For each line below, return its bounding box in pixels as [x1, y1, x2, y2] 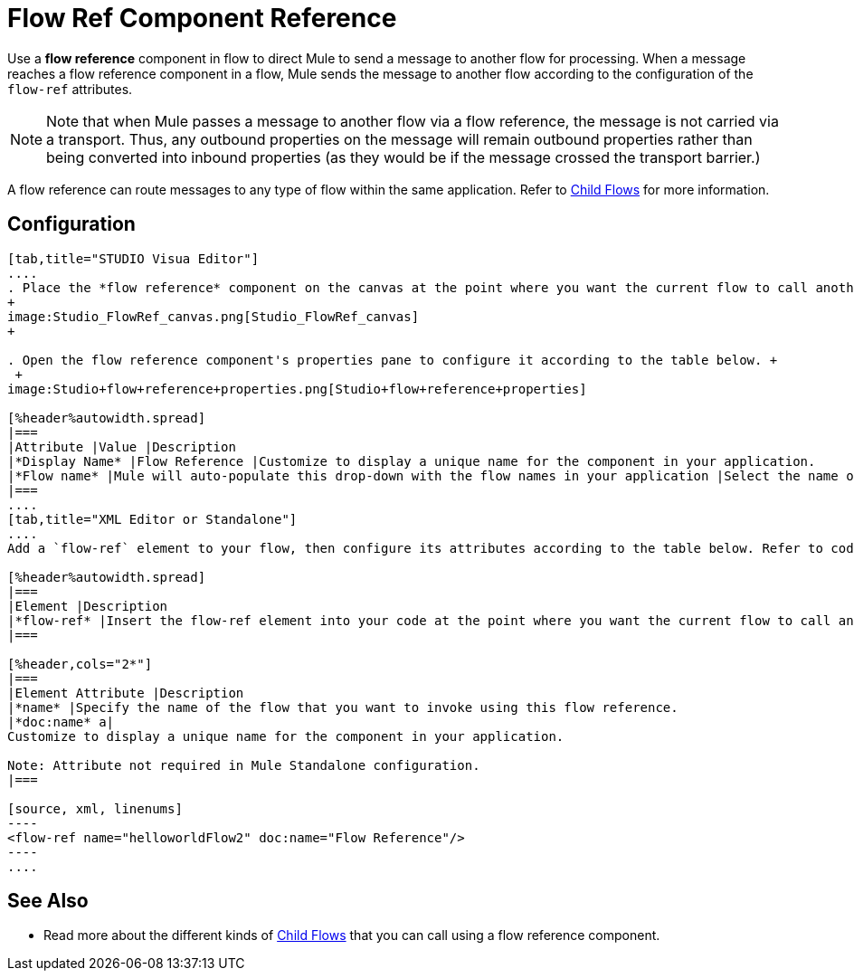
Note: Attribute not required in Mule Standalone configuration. [7, 757, 480, 773]
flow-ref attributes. [7, 81, 133, 97]
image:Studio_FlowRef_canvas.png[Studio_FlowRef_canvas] [7, 309, 420, 324]
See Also [7, 889, 89, 913]
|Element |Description [7, 598, 168, 613]
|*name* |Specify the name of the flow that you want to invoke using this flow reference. [7, 699, 678, 715]
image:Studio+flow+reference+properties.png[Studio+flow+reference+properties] [7, 381, 587, 396]
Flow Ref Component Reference [7, 3, 397, 33]
